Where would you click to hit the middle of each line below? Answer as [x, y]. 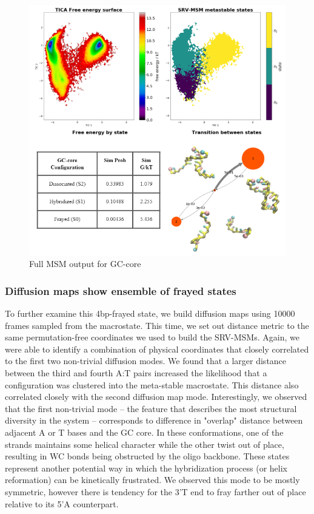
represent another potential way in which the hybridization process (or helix [146, 468]
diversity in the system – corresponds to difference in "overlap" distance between [154, 420]
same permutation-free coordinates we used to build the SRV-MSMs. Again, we [152, 337]
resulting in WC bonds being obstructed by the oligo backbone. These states [147, 456]
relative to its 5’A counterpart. [62, 503]
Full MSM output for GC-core [85, 264]
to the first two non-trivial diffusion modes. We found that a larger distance [146, 361]
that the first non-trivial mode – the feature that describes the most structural [151, 408]
